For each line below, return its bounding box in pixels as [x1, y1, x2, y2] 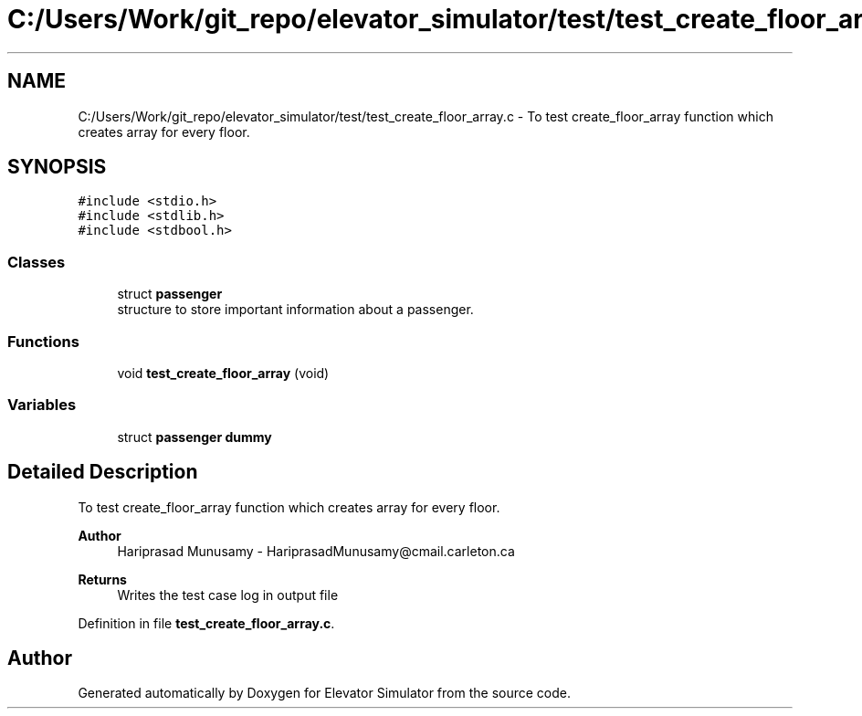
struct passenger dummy [117, 428, 272, 445]
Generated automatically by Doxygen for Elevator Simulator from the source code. [78, 685, 572, 701]
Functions [7, 332, 79, 351]
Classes [7, 252, 66, 271]
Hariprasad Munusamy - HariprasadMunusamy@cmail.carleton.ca [117, 542, 515, 559]
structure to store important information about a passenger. [117, 301, 474, 318]
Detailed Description [7, 460, 198, 484]
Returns [78, 571, 127, 587]
